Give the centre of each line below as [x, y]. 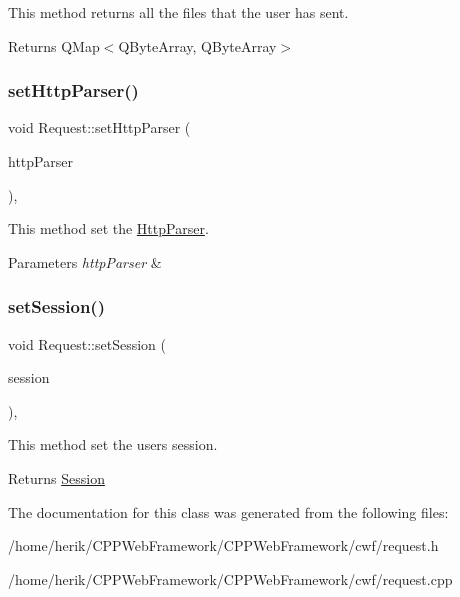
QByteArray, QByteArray [197, 45]
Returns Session [56, 477]
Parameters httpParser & [85, 261]
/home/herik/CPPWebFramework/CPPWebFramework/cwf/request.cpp [230, 578]
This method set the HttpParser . [108, 228]
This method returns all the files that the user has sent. [178, 12]
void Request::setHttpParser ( [99, 127]
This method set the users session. [113, 444]
